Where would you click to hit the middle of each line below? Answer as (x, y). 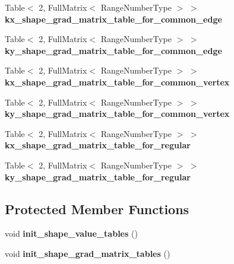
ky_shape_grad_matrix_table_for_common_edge (113, 50)
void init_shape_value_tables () (71, 233)
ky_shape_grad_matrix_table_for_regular (98, 176)
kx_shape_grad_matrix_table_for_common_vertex (117, 82)
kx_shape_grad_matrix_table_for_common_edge (113, 19)
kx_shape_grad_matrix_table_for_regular (98, 145)
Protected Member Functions (97, 209)
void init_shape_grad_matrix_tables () (88, 253)
